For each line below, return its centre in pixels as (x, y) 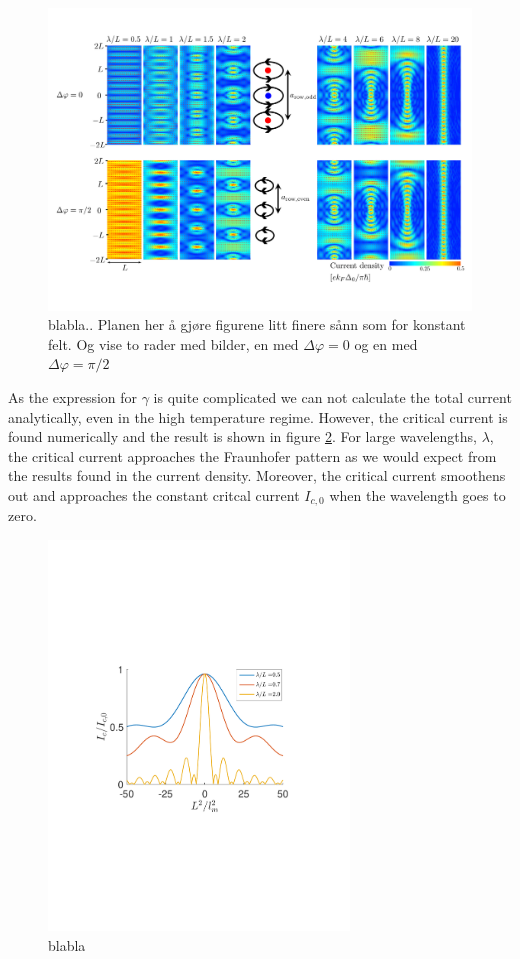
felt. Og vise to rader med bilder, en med (173, 343)
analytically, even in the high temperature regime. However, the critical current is (258, 416)
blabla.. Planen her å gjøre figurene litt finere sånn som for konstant (257, 324)
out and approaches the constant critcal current (154, 495)
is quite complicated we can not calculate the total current (332, 397)
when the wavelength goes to (417, 495)
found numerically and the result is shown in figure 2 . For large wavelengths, (242, 436)
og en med (386, 343)
